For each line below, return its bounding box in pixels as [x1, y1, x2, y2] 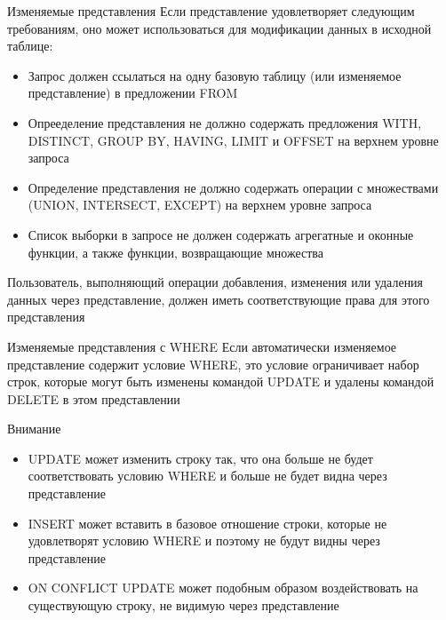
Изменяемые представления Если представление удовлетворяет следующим [7, 2, 415, 20]
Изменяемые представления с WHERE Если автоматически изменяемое [7, 337, 397, 355]
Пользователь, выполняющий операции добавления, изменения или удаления [7, 273, 424, 291]
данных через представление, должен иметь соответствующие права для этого [7, 290, 430, 308]
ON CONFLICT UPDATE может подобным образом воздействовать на [28, 578, 418, 597]
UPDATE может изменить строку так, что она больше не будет [28, 449, 373, 467]
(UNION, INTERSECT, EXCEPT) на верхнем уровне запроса [28, 195, 372, 214]
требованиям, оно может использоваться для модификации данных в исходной [7, 19, 432, 37]
